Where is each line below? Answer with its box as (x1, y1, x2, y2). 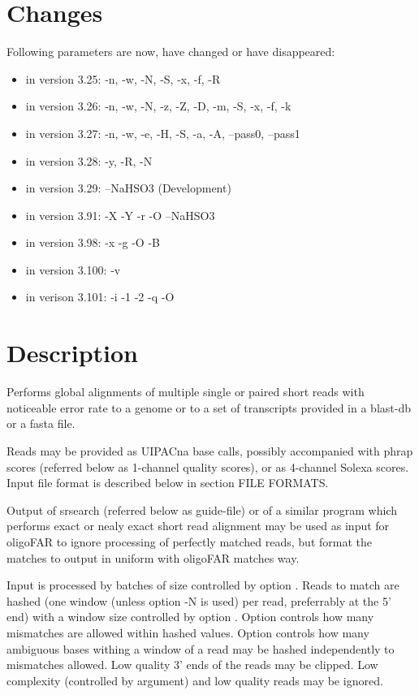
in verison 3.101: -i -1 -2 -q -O (25, 288, 175, 305)
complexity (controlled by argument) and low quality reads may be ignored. (6, 671, 383, 689)
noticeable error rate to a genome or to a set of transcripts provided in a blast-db (6, 399, 411, 416)
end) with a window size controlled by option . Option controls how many (6, 608, 374, 625)
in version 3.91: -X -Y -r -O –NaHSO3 (25, 206, 215, 223)
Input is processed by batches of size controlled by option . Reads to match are (6, 576, 400, 594)
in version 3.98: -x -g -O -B (25, 234, 160, 251)
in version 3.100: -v (25, 261, 121, 278)
